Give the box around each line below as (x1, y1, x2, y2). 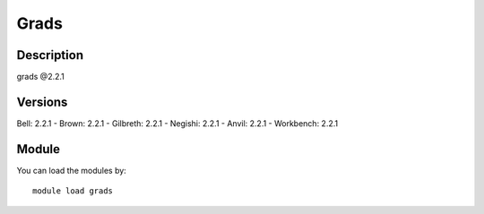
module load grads (32, 186, 114, 196)
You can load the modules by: (16, 165, 127, 175)
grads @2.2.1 (16, 72, 65, 82)
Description (16, 47, 84, 63)
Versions (16, 94, 68, 109)
